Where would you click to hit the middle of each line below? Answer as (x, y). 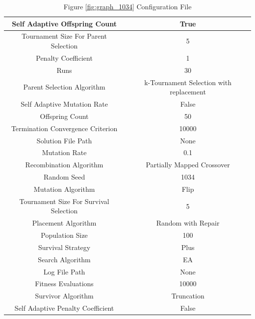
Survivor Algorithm (64, 296)
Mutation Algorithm (64, 189)
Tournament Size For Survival (64, 201)
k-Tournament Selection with (188, 82)
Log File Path (64, 271)
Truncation (188, 296)
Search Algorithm (64, 259)
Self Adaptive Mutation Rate (64, 104)
